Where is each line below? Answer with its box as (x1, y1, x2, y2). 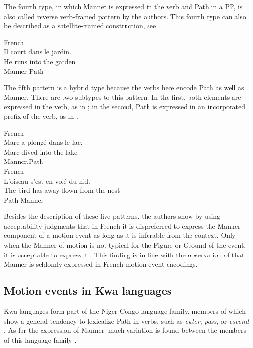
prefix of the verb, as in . (4, 111, 78, 121)
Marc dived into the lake (4, 146, 78, 157)
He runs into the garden (4, 56, 76, 66)
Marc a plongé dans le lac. (4, 137, 83, 147)
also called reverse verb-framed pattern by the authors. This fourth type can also (4, 11, 246, 21)
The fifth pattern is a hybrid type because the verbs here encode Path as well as (4, 82, 244, 93)
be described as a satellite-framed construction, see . (4, 21, 160, 31)
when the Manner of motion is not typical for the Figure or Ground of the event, (4, 240, 246, 250)
